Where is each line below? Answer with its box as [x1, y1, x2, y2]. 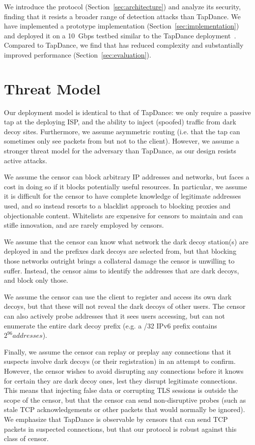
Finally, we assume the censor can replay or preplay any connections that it [4, 346, 231, 356]
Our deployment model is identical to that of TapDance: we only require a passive [4, 107, 251, 117]
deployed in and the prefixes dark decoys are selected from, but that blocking [4, 246, 236, 256]
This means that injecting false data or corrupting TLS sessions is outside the [4, 385, 238, 395]
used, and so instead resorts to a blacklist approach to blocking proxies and [4, 201, 231, 211]
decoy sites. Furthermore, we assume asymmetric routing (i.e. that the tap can [4, 126, 240, 136]
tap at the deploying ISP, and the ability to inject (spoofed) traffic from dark [4, 117, 236, 127]
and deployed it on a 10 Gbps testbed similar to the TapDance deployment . [4, 30, 236, 40]
